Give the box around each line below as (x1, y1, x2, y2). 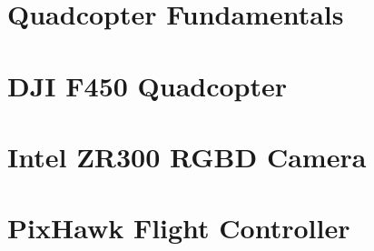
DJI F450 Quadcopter (7, 66, 288, 104)
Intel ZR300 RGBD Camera (7, 137, 367, 175)
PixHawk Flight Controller (7, 209, 350, 246)
